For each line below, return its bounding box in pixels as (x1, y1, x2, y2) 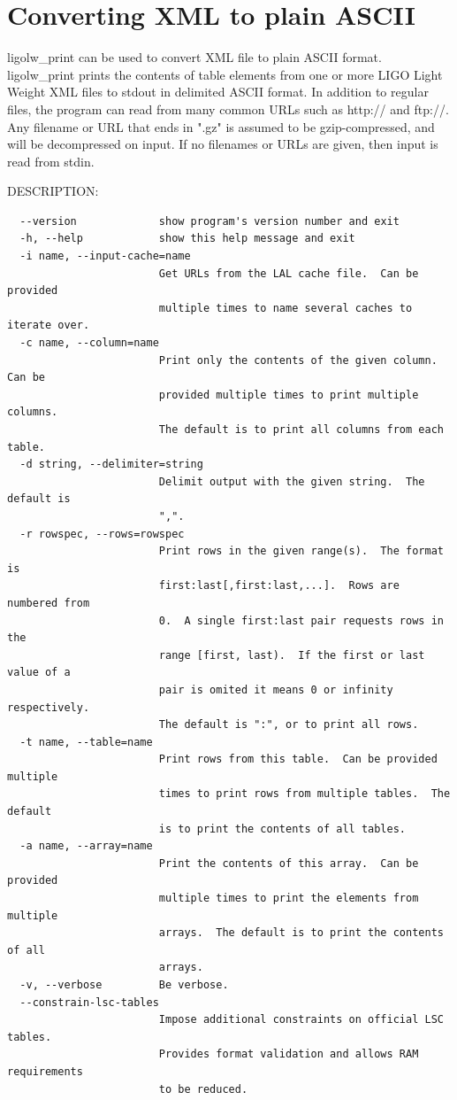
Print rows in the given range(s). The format (158, 545, 444, 558)
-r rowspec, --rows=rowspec (19, 527, 185, 540)
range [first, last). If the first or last (158, 648, 425, 662)
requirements (7, 1065, 83, 1078)
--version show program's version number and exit (19, 214, 400, 228)
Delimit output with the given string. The (158, 475, 425, 488)
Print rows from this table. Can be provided (158, 753, 438, 766)
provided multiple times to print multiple (158, 388, 419, 401)
